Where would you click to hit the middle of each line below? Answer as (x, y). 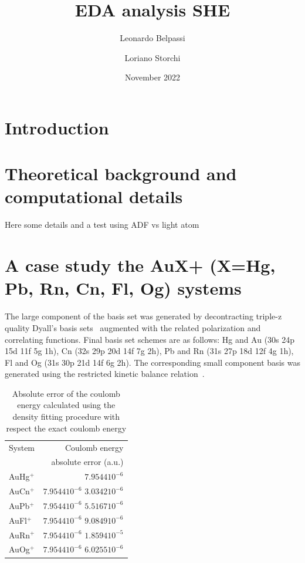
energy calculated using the (66, 405)
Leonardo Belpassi (152, 38)
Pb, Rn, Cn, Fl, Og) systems (123, 288)
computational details (94, 196)
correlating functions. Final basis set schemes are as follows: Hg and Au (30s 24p (150, 339)
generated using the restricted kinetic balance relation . (105, 374)
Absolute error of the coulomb (66, 393)
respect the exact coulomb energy (66, 428)
